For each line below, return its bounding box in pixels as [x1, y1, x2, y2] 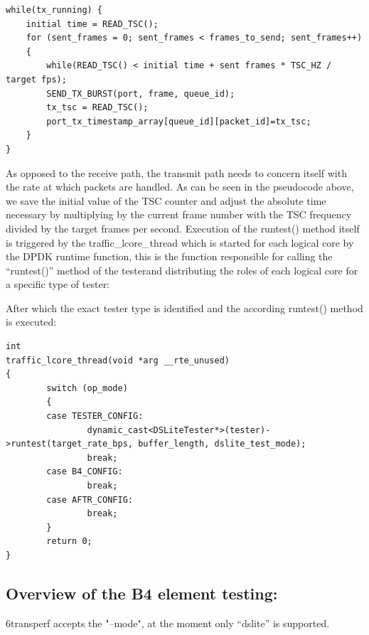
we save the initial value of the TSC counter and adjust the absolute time [6, 193, 326, 208]
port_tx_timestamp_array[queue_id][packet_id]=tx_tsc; [46, 116, 311, 127]
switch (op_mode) [46, 383, 128, 393]
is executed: [6, 314, 57, 329]
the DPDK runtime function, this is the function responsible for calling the [6, 249, 333, 264]
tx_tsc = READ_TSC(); [46, 102, 149, 113]
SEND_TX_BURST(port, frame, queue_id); [46, 88, 235, 99]
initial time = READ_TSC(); [26, 18, 159, 29]
